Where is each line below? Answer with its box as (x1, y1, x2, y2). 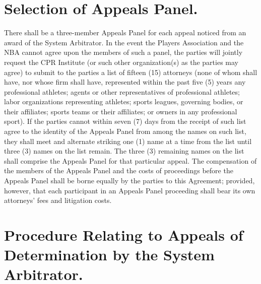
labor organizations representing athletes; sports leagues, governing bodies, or (4, 96, 243, 107)
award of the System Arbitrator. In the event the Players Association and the (4, 37, 244, 47)
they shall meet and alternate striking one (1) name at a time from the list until (4, 135, 252, 146)
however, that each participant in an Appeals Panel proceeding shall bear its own (4, 185, 255, 195)
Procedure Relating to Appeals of (4, 225, 243, 245)
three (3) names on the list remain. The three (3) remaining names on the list (4, 146, 244, 156)
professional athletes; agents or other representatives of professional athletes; (4, 86, 240, 97)
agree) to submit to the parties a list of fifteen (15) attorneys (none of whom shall (4, 66, 257, 77)
